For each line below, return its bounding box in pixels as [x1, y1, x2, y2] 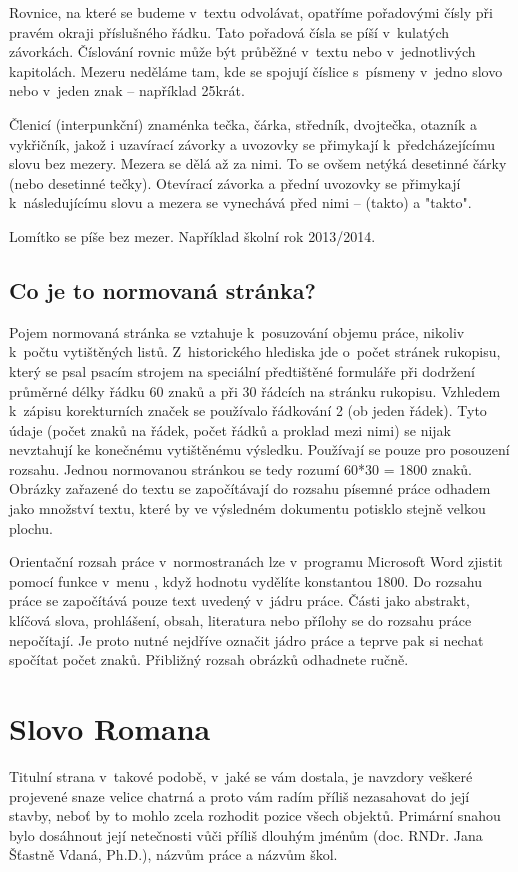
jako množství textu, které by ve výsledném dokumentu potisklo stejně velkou [9, 498, 486, 519]
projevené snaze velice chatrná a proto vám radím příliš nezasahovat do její [9, 785, 470, 806]
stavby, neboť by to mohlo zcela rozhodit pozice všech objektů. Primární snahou [9, 805, 501, 826]
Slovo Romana [9, 708, 211, 749]
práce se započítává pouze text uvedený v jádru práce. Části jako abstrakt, [9, 590, 470, 611]
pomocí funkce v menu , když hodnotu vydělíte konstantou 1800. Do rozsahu [9, 570, 482, 591]
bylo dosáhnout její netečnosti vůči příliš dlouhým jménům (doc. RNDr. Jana [9, 824, 483, 845]
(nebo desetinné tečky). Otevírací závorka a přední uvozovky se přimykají [9, 172, 461, 193]
